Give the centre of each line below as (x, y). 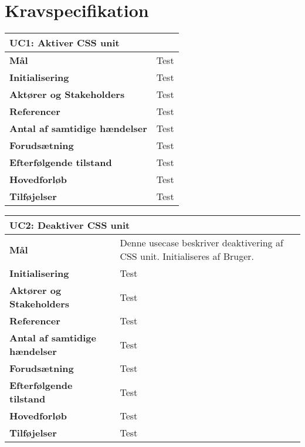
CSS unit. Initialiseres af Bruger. (187, 256)
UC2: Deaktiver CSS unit (70, 225)
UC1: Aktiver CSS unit (65, 43)
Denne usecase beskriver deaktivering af (201, 243)
